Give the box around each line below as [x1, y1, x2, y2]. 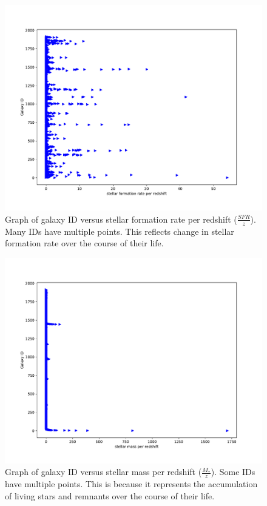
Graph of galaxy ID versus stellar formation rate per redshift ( [5, 212, 237, 225]
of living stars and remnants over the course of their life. [5, 489, 215, 502]
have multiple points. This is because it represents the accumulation [5, 477, 258, 490]
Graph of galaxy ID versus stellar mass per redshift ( [5, 465, 202, 478]
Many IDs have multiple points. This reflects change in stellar [5, 224, 234, 237]
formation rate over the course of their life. [5, 237, 164, 249]
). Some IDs [211, 465, 255, 478]
